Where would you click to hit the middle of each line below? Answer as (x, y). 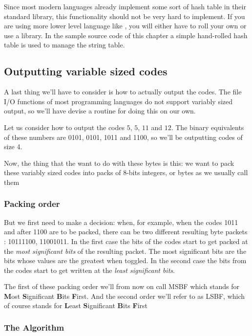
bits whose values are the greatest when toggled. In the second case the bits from (125, 260)
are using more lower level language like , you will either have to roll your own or (125, 26)
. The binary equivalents (208, 127)
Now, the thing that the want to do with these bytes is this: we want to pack (119, 163)
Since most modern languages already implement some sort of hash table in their (125, 6)
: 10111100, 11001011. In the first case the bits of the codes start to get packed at (126, 241)
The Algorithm (34, 327)
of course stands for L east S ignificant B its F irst (76, 305)
